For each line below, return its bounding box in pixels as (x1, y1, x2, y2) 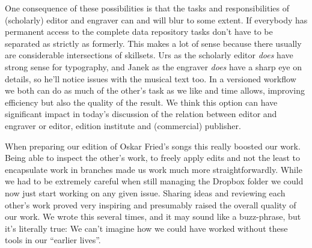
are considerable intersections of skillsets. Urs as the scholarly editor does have (5, 49, 293, 61)
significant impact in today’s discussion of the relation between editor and (5, 107, 277, 120)
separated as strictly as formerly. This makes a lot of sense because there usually (5, 37, 302, 49)
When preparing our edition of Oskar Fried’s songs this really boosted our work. (5, 139, 301, 152)
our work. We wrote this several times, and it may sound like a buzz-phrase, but (5, 210, 301, 223)
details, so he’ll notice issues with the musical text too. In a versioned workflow (5, 72, 296, 85)
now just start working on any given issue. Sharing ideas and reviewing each (5, 186, 286, 199)
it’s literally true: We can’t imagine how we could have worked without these (5, 222, 288, 234)
